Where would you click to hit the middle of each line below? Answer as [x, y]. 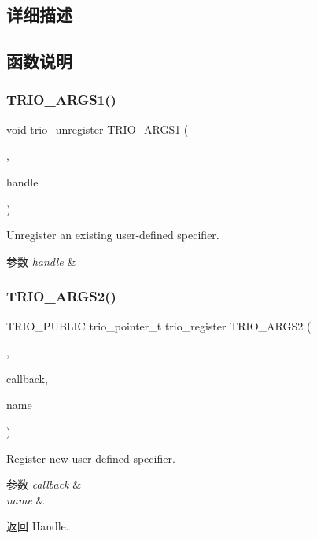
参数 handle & [41, 261]
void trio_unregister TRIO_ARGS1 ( [98, 129]
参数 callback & [44, 484]
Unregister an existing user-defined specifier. [113, 235]
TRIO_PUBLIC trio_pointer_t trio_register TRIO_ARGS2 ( [159, 325]
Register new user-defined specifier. [91, 458]
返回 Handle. [38, 526]
